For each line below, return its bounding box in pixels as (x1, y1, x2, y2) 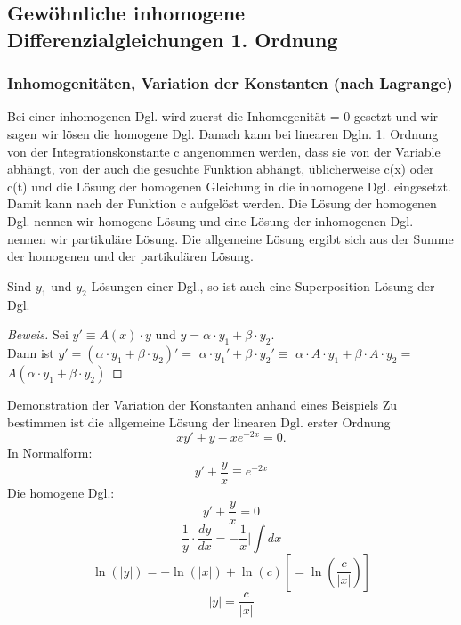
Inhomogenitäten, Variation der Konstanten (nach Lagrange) (7, 72, 453, 94)
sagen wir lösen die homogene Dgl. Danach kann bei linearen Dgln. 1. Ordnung (7, 124, 439, 142)
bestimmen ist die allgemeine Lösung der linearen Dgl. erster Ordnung (7, 412, 391, 431)
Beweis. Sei (7, 325, 69, 344)
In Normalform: (7, 443, 93, 462)
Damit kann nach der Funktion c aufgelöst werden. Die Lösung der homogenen (7, 194, 437, 213)
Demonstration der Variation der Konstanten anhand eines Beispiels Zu (7, 394, 398, 413)
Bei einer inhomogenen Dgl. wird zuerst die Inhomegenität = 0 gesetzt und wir (7, 107, 439, 126)
